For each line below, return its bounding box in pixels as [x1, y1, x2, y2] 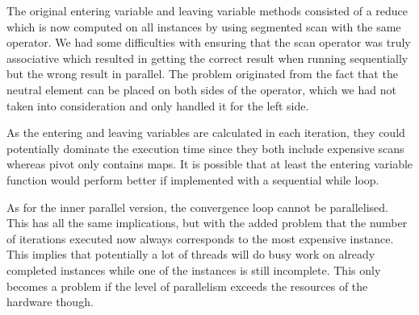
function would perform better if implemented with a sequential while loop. [6, 171, 379, 188]
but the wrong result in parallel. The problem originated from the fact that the [6, 65, 398, 82]
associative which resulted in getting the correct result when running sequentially [6, 49, 409, 66]
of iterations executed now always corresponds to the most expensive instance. [6, 230, 394, 247]
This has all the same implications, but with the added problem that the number [6, 214, 408, 231]
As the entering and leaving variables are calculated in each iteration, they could [6, 124, 405, 141]
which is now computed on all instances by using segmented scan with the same [6, 18, 401, 35]
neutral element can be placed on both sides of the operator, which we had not [6, 81, 396, 97]
